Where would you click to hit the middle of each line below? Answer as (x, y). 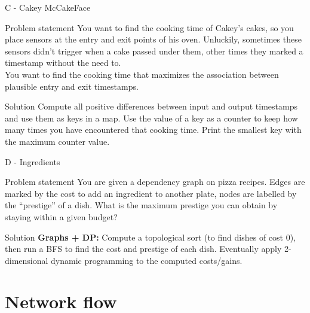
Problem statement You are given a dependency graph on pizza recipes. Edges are (155, 182)
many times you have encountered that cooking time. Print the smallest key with (153, 130)
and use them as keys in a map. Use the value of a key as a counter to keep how (151, 118)
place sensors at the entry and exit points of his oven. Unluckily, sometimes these (153, 39)
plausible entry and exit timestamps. (72, 86)
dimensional (27, 260)
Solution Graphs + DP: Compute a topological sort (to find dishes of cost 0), (151, 237)
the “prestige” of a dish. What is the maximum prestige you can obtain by (141, 205)
